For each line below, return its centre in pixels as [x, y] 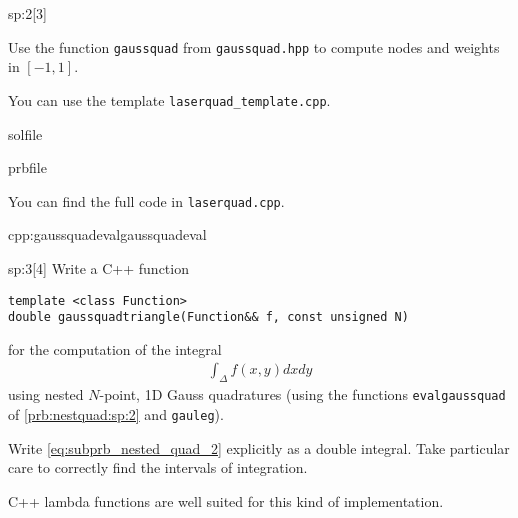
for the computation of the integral [115, 348]
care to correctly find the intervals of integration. [158, 467]
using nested [46, 394]
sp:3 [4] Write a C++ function [98, 267]
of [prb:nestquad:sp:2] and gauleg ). [116, 413]
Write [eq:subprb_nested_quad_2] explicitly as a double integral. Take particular [259, 447]
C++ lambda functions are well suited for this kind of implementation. [226, 500]
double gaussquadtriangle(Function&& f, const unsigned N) [208, 317]
